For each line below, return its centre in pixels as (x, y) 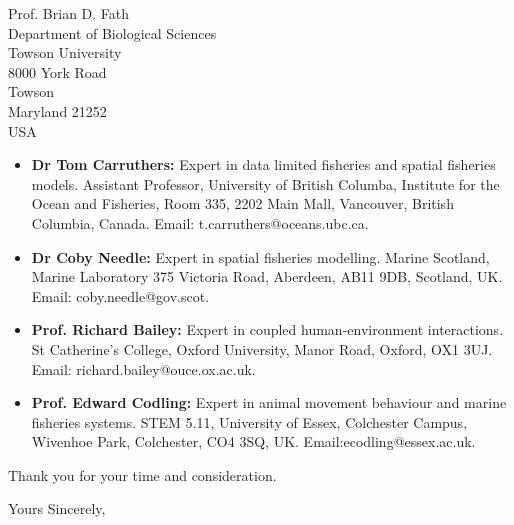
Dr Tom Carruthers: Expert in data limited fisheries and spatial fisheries (263, 164)
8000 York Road (57, 71)
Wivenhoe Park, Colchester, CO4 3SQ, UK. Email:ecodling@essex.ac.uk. (253, 441)
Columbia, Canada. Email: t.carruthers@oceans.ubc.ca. (200, 222)
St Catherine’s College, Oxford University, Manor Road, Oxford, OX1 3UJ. (262, 348)
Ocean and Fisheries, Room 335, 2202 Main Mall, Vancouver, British (242, 203)
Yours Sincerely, (57, 508)
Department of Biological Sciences (112, 32)
